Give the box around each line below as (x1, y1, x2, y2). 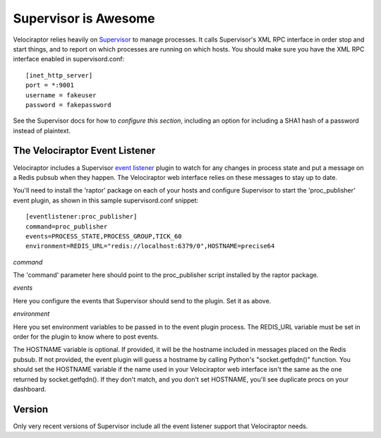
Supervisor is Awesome (13, 11, 155, 26)
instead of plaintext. (13, 126, 71, 135)
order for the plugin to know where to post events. (13, 332, 159, 341)
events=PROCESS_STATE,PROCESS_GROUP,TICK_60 (25, 232, 183, 240)
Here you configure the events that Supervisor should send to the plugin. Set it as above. (13, 296, 272, 305)
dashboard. (13, 385, 47, 393)
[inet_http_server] (25, 71, 93, 79)
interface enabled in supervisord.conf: (13, 55, 125, 63)
